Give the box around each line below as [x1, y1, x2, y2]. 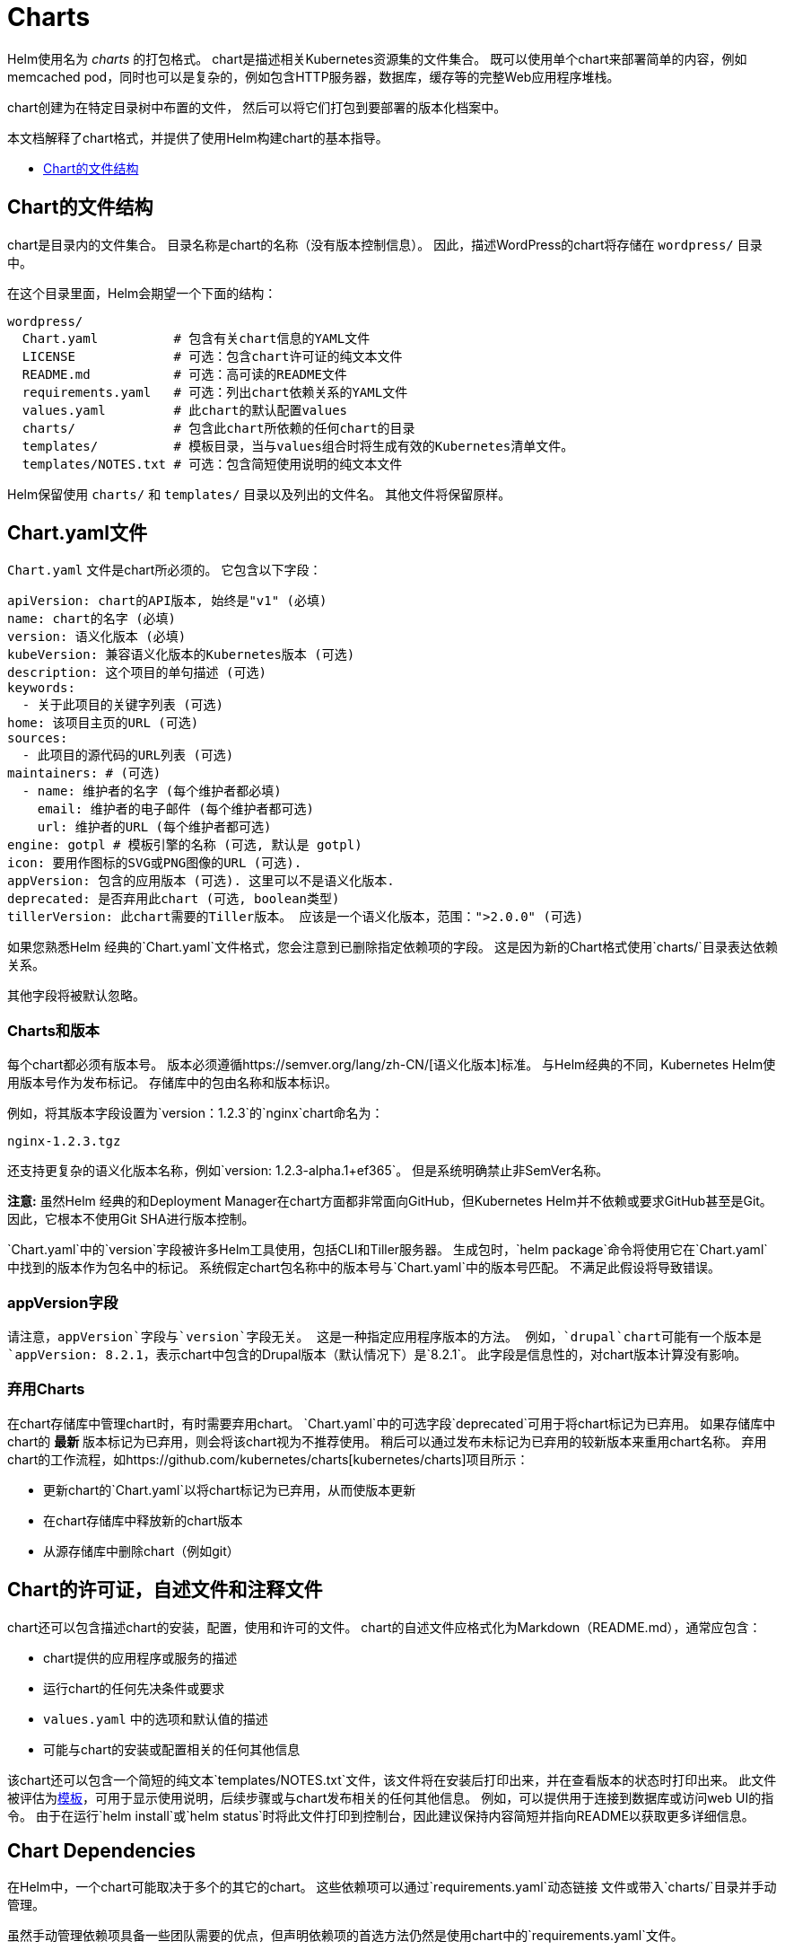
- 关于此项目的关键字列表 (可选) [22, 698, 224, 713]
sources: [7, 731, 68, 746]
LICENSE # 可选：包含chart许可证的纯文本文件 [22, 348, 403, 364]
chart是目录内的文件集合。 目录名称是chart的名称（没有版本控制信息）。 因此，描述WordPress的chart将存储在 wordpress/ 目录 [7, 236, 763, 252]
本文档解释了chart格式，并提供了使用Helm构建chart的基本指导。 [7, 129, 388, 145]
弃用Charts [7, 1380, 85, 1399]
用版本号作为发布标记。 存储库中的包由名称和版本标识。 [7, 1075, 337, 1091]
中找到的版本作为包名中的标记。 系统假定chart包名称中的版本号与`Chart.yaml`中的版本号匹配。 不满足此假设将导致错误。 [7, 1260, 720, 1276]
